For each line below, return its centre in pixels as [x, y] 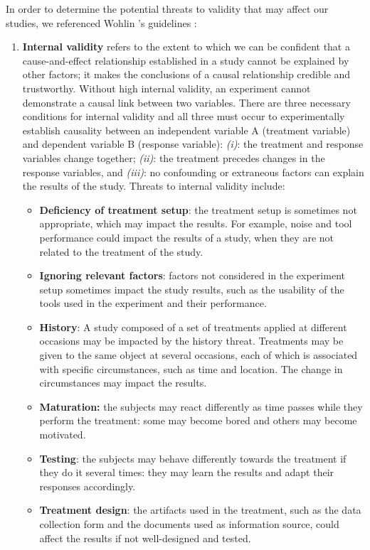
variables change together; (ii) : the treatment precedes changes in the [174, 157]
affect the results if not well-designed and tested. [145, 538]
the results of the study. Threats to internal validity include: [154, 186]
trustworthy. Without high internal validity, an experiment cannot [166, 88]
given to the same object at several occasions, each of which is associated [199, 355]
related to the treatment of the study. [121, 251]
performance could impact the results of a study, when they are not [186, 237]
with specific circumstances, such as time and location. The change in [191, 368]
